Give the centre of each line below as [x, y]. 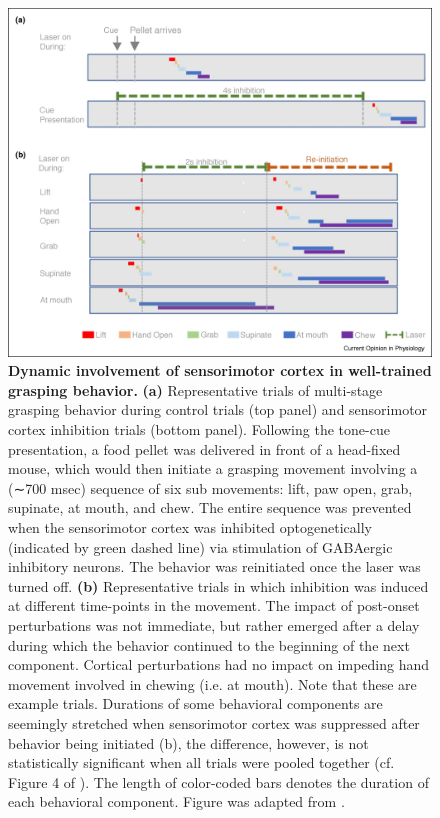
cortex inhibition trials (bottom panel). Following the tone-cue [199, 429]
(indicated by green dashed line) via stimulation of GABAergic [200, 546]
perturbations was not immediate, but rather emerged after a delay [214, 624]
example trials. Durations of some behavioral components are [195, 703]
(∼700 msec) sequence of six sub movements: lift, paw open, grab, [210, 487]
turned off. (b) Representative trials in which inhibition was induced [218, 585]
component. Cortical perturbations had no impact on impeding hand [219, 664]
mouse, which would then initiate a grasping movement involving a [213, 468]
